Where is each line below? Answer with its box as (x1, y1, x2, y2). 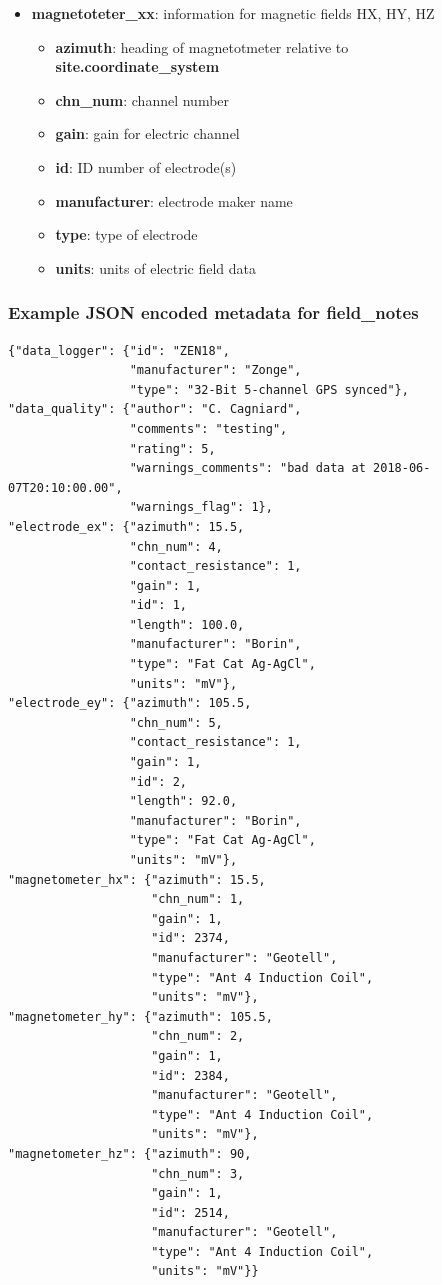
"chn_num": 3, (151, 1166, 245, 1181)
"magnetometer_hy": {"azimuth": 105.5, (8, 1009, 273, 1024)
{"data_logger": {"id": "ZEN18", (8, 343, 230, 358)
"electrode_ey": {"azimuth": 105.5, (8, 696, 252, 711)
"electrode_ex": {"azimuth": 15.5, (8, 519, 245, 534)
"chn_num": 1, (151, 892, 245, 907)
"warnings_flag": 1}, (129, 500, 273, 515)
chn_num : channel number (55, 89, 230, 110)
